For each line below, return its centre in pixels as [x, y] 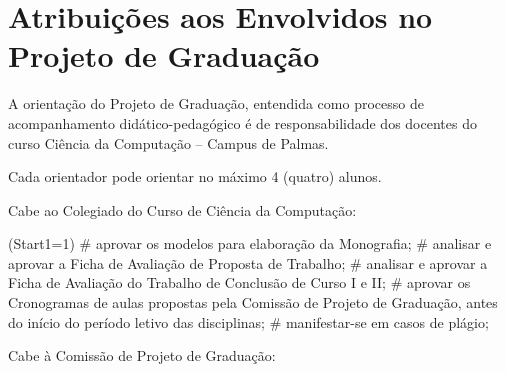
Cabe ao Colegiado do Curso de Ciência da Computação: [182, 209]
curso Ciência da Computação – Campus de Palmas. [168, 142]
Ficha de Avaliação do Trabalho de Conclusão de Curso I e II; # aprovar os [239, 282]
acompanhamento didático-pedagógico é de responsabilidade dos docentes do [242, 122]
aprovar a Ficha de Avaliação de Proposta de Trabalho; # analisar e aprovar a [248, 262]
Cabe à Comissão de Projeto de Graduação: [142, 355]
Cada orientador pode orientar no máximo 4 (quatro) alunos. [195, 176]
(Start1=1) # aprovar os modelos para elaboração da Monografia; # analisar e [250, 243]
